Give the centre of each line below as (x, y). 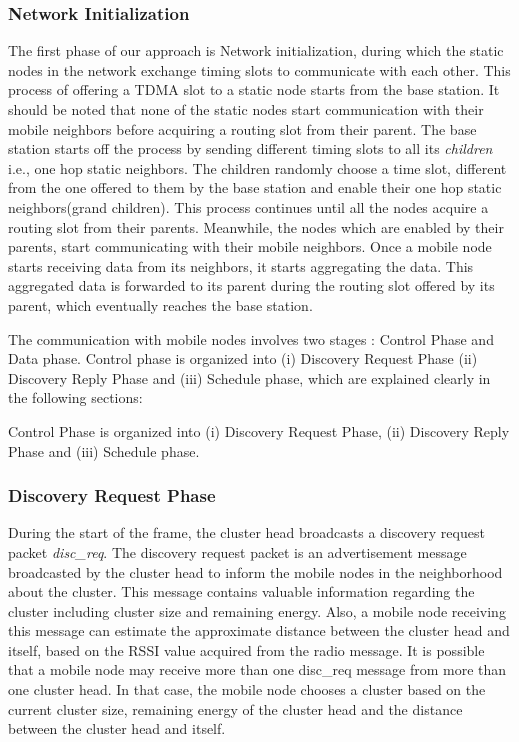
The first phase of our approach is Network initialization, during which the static (256, 50)
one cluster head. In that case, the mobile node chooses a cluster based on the (247, 689)
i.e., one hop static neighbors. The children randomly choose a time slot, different (257, 167)
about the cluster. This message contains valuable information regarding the (241, 591)
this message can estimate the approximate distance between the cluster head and (259, 630)
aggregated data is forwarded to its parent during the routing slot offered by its (251, 285)
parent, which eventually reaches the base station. (160, 304)
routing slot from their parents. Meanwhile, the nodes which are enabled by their (256, 226)
